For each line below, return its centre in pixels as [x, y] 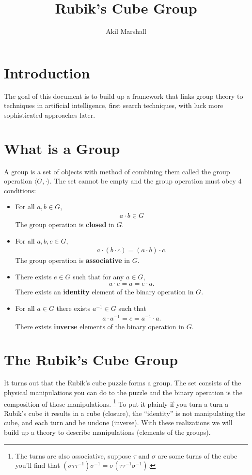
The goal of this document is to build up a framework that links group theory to [124, 96]
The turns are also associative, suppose [73, 455]
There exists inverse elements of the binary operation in [100, 326]
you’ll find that [38, 465]
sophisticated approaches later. [50, 115]
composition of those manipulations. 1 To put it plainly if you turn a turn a [116, 403]
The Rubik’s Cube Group [91, 360]
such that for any [98, 276]
